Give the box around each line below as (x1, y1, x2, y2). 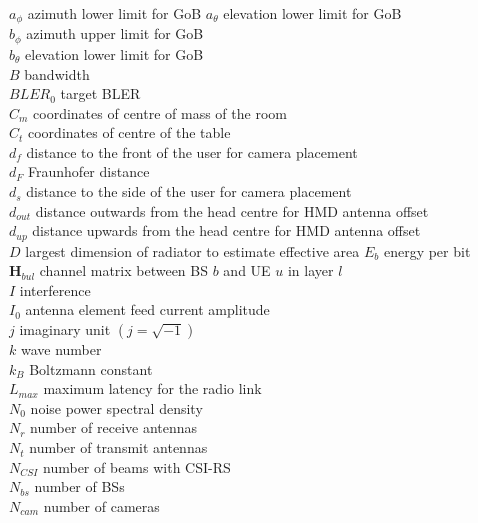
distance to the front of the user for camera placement (26, 141, 358, 162)
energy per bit (383, 240, 471, 261)
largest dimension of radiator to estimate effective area (25, 240, 360, 261)
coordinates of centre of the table (28, 122, 231, 143)
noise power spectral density (30, 397, 203, 418)
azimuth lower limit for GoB (27, 3, 202, 23)
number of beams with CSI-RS (43, 456, 231, 477)
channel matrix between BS (39, 260, 209, 281)
